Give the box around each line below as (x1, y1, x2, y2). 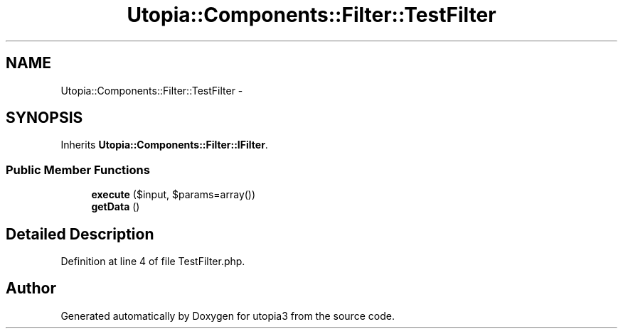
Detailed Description (6, 225, 154, 243)
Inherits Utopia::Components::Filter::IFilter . (60, 139, 268, 151)
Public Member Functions (6, 162, 150, 177)
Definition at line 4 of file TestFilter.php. (60, 255, 245, 268)
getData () (91, 200, 140, 213)
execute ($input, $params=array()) (91, 188, 256, 201)
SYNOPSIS (6, 109, 83, 127)
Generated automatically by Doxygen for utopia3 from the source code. (60, 309, 395, 322)
